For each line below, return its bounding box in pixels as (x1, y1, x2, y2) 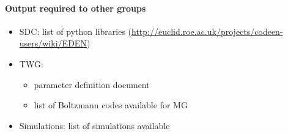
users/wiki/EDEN (19, 37, 87, 50)
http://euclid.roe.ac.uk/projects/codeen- (131, 24, 283, 37)
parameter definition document (34, 78, 150, 91)
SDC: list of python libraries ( (19, 24, 132, 37)
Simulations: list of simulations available (19, 119, 170, 132)
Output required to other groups (5, 1, 146, 14)
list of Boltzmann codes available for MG (34, 99, 188, 111)
